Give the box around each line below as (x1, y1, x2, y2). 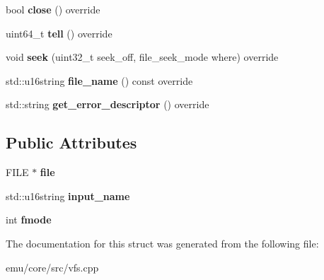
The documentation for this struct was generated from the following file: (6, 235, 319, 250)
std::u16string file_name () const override (6, 73, 193, 88)
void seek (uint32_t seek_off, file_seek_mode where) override (6, 49, 279, 64)
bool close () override (6, 2, 100, 16)
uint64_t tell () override (6, 25, 112, 40)
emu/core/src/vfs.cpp (6, 259, 99, 274)
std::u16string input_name (6, 188, 130, 203)
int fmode (6, 212, 52, 227)
